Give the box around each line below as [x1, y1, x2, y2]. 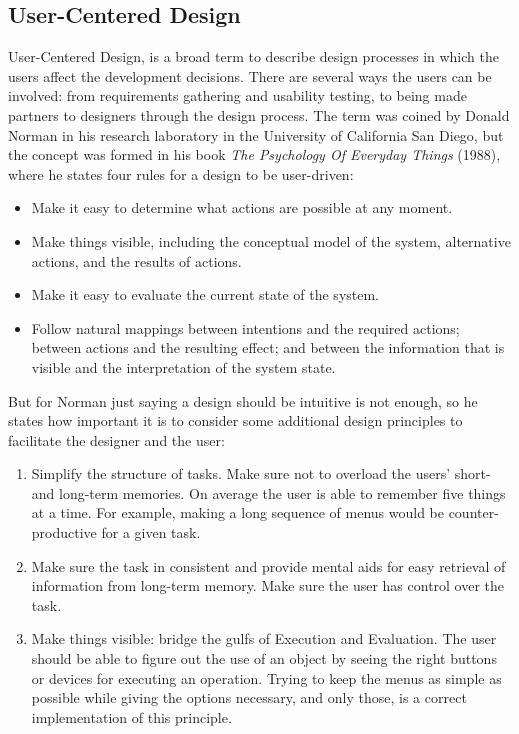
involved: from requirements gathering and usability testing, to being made [8, 85, 467, 106]
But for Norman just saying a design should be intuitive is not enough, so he [8, 390, 478, 411]
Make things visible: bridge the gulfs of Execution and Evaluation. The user [31, 628, 497, 649]
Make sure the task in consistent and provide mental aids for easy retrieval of [31, 555, 506, 576]
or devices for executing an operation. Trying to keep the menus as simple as [31, 667, 502, 688]
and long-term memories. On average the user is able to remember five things [31, 482, 506, 503]
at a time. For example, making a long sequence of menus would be [31, 502, 444, 523]
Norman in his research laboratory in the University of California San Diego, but [8, 124, 504, 145]
